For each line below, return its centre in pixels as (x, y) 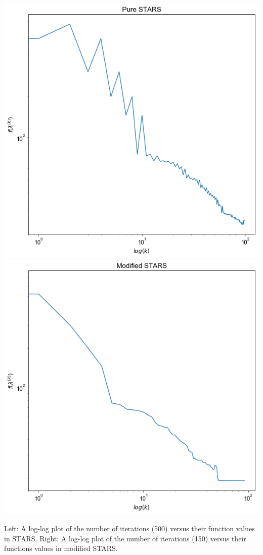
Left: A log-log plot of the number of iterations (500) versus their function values (129, 528)
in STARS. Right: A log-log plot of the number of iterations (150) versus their (125, 538)
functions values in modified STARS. (61, 548)
